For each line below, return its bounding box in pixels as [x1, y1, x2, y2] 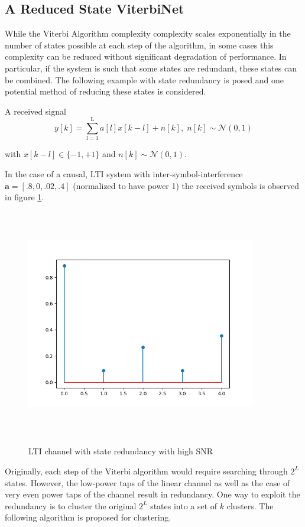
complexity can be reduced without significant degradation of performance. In [5, 50, 287, 63]
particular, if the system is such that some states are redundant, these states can [5, 61, 297, 74]
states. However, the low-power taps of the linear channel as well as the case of [5, 476, 290, 489]
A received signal [5, 105, 66, 117]
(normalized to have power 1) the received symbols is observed [73, 179, 299, 191]
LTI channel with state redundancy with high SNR [28, 445, 213, 457]
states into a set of [150, 499, 218, 512]
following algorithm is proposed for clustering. [5, 511, 171, 523]
